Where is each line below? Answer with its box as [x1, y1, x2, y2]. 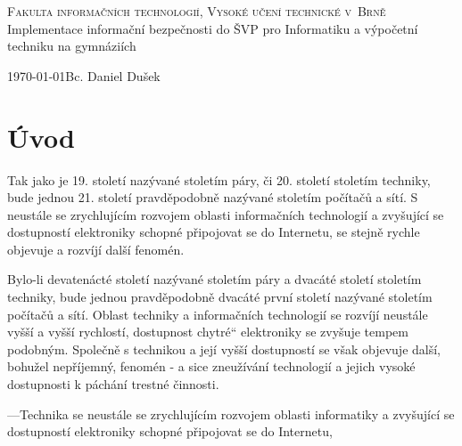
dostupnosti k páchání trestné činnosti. [7, 375, 219, 393]
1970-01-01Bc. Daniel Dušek [7, 66, 161, 85]
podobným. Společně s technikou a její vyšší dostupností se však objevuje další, [7, 339, 441, 358]
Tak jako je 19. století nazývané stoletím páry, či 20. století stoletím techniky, [7, 170, 431, 189]
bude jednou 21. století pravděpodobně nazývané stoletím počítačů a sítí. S [7, 188, 418, 207]
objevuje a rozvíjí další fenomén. [7, 239, 185, 258]
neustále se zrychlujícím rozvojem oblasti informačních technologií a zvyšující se [7, 205, 444, 223]
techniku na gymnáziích [7, 36, 136, 55]
